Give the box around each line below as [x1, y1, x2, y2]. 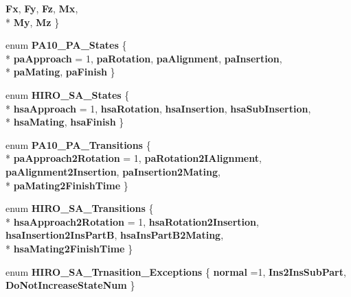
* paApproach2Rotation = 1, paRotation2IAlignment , [5, 151, 262, 165]
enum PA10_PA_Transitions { [5, 137, 151, 152]
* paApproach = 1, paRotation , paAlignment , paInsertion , [5, 51, 282, 65]
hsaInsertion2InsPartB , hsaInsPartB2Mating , [5, 228, 224, 242]
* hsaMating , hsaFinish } [5, 115, 124, 129]
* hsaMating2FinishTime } [5, 241, 133, 255]
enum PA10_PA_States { [5, 38, 127, 52]
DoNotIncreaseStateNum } [5, 278, 135, 292]
